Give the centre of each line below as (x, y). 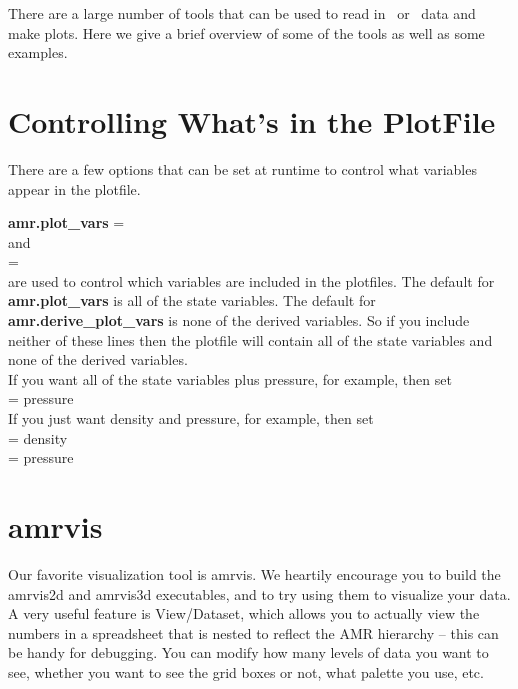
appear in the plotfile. (74, 188)
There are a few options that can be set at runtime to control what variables (242, 168)
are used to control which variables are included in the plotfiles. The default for (251, 280)
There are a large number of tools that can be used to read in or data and (242, 13)
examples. (38, 52)
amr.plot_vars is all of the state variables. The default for (192, 300)
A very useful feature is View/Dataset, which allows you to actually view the (244, 613)
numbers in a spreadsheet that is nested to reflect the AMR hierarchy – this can (253, 632)
